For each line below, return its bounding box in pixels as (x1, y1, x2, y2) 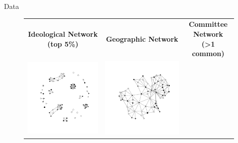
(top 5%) (47, 38, 78, 49)
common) (192, 48, 225, 59)
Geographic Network (106, 33, 178, 44)
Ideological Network (28, 28, 98, 39)
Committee (188, 19, 228, 29)
